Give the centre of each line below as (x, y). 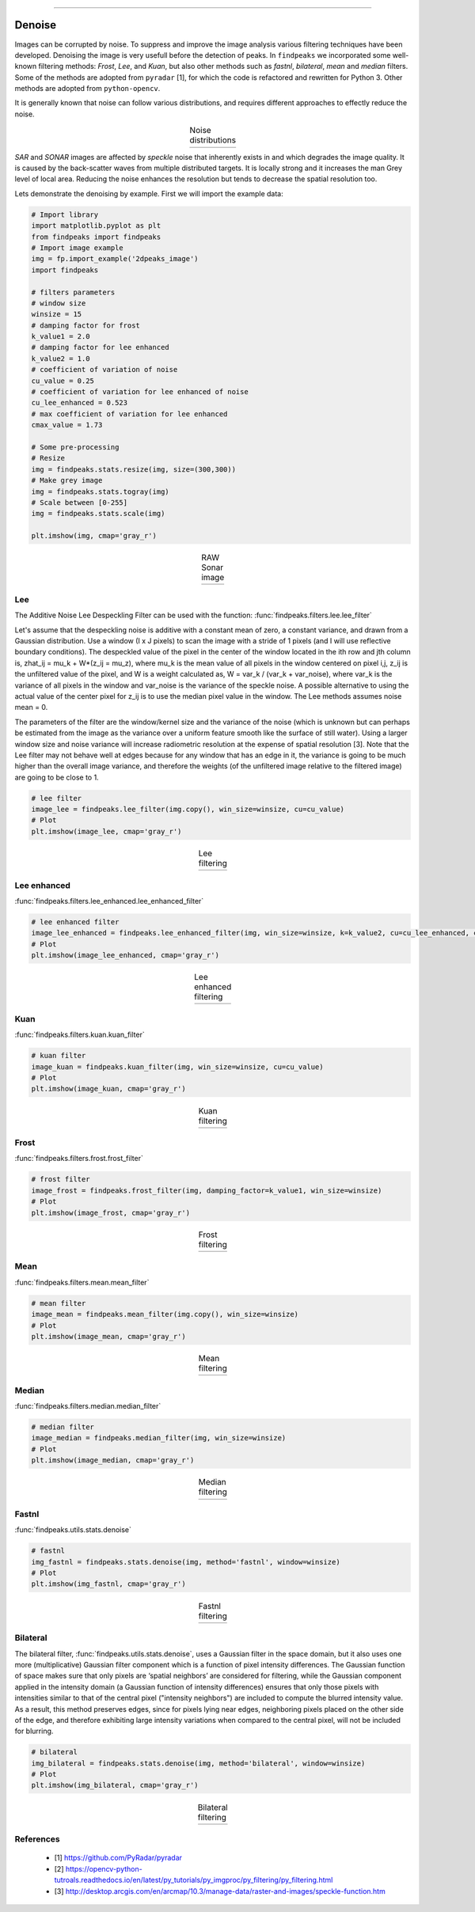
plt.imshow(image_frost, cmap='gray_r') (110, 1212)
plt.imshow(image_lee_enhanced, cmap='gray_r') (125, 955)
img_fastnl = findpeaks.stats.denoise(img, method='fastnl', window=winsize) (186, 1562)
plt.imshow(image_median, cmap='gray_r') (113, 1461)
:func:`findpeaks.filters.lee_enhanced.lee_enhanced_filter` (109, 901)
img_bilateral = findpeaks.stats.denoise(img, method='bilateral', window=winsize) (198, 1763)
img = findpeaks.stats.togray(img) (100, 491)
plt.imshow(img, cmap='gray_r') (94, 536)
